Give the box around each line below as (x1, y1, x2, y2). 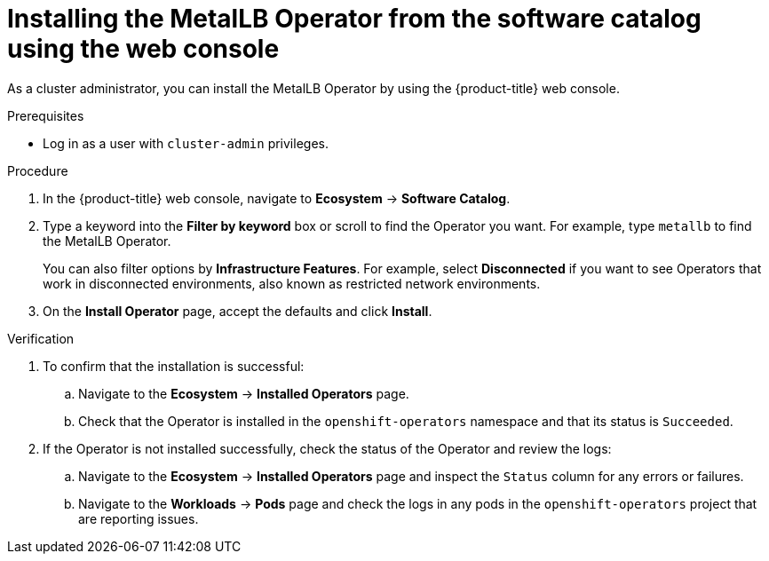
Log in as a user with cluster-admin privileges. (43, 135, 329, 151)
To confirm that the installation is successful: (43, 358, 305, 374)
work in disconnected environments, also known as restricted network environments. (43, 275, 541, 291)
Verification (7, 330, 75, 346)
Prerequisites (7, 107, 84, 123)
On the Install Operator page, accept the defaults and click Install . (43, 303, 432, 319)
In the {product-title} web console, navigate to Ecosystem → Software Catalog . (43, 190, 511, 206)
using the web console (7, 34, 280, 64)
